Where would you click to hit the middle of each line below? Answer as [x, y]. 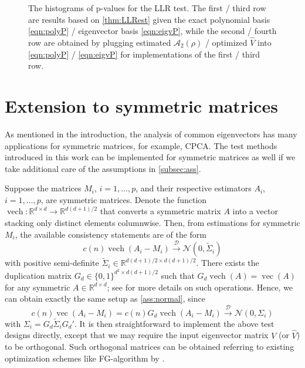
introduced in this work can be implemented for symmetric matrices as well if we [150, 157]
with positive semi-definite [52, 263]
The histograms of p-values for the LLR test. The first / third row [147, 8]
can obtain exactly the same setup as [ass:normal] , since [105, 298]
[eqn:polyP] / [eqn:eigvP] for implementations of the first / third [144, 54]
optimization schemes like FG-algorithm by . [85, 358]
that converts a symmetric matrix [160, 211]
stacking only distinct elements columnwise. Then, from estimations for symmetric [152, 223]
